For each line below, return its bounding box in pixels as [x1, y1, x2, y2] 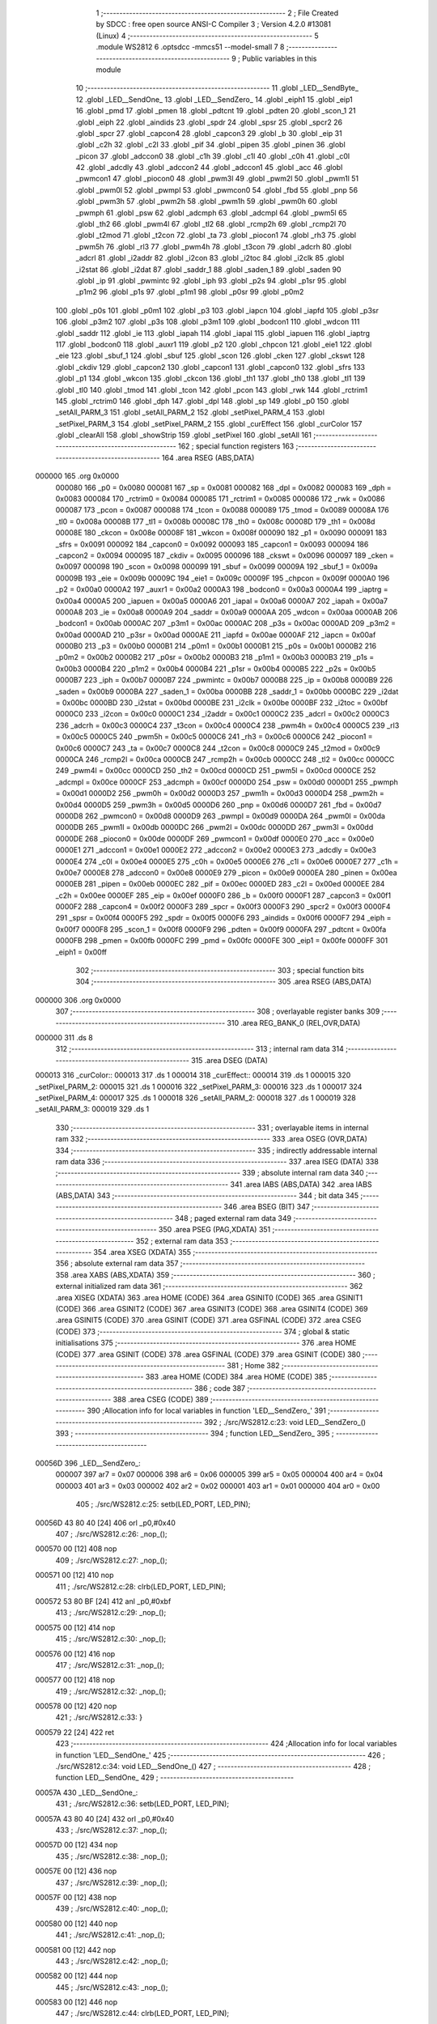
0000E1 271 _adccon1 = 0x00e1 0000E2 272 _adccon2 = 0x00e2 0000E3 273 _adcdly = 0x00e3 [55, 845, 376, 855]
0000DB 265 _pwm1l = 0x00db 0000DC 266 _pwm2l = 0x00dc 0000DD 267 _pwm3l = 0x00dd [55, 823, 374, 832]
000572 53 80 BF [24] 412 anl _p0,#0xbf [35, 1596, 172, 1606]
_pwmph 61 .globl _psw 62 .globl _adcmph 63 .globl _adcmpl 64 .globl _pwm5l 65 [75, 207, 347, 218]
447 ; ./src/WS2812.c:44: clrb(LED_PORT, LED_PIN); [55, 2009, 230, 2018]
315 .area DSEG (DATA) [190, 1055, 269, 1065]
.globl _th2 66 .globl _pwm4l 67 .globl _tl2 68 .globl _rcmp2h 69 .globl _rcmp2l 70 [75, 219, 347, 229]
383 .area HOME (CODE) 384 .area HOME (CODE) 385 [145, 1372, 328, 1382]
